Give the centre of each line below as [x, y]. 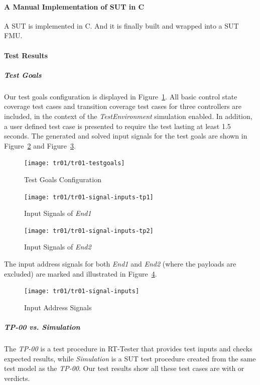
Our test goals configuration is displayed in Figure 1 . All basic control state [121, 96]
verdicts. [17, 378]
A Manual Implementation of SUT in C [74, 6]
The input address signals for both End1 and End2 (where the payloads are [120, 264]
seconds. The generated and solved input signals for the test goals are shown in [126, 136]
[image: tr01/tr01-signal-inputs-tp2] [89, 231]
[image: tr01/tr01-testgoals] [75, 163]
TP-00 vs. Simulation [42, 327]
